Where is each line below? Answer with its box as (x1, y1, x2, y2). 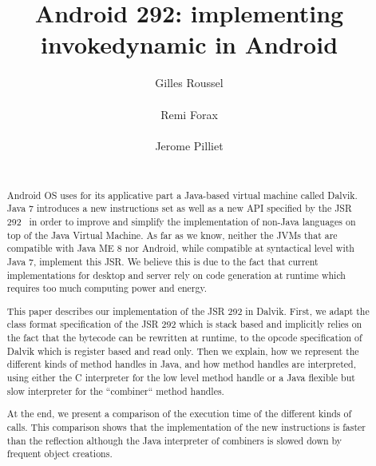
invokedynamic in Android (40, 28, 338, 61)
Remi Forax (160, 106, 218, 122)
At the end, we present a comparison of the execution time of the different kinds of (6, 407, 352, 420)
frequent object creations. (6, 447, 113, 460)
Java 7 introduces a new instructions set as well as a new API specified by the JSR (6, 201, 352, 215)
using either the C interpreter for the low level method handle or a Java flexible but (6, 371, 355, 384)
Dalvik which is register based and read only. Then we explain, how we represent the (6, 344, 359, 357)
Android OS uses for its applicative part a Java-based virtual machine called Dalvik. (6, 188, 358, 201)
